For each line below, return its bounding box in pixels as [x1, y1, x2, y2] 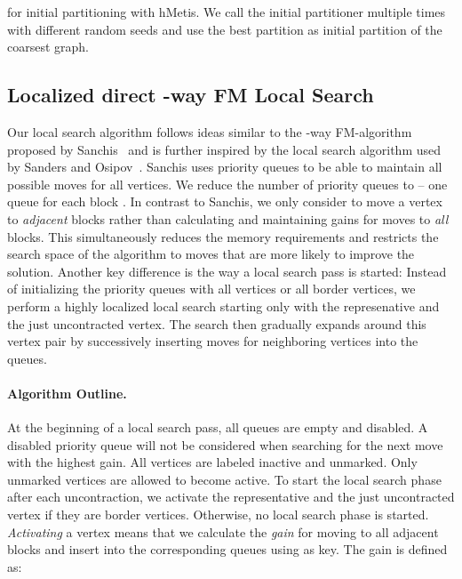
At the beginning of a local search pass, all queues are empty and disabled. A [7, 418, 428, 437]
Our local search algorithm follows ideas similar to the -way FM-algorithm [7, 122, 412, 141]
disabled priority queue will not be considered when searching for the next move [7, 435, 443, 454]
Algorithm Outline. [7, 383, 127, 402]
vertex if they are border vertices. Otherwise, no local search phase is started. [7, 505, 429, 524]
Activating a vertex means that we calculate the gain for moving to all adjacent [7, 522, 439, 541]
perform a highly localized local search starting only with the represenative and [7, 296, 440, 315]
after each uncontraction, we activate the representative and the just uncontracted [7, 487, 455, 506]
